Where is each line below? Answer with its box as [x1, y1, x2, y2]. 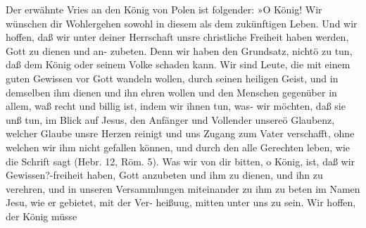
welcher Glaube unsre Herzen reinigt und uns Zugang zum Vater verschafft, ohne [6, 126, 355, 141]
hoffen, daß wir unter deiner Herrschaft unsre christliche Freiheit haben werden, [6, 30, 349, 44]
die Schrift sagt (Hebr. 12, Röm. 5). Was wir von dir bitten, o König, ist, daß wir [6, 153, 355, 168]
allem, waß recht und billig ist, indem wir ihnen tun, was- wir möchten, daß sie [6, 99, 346, 113]
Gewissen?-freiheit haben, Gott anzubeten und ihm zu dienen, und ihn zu [6, 167, 323, 182]
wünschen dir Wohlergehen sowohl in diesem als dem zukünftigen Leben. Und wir [6, 15, 358, 30]
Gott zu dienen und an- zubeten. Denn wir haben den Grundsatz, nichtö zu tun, [6, 43, 353, 58]
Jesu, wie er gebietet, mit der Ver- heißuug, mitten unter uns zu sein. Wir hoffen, [6, 195, 356, 210]
